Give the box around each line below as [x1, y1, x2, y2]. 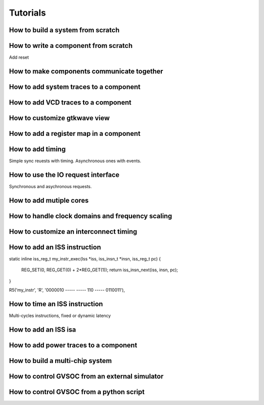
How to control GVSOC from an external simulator [9, 372, 164, 381]
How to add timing [9, 145, 66, 153]
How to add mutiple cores [9, 196, 89, 205]
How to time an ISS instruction [9, 299, 103, 308]
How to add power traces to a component [9, 341, 137, 349]
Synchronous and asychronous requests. [9, 183, 92, 189]
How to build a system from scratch [9, 26, 120, 34]
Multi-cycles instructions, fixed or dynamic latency [9, 313, 111, 319]
